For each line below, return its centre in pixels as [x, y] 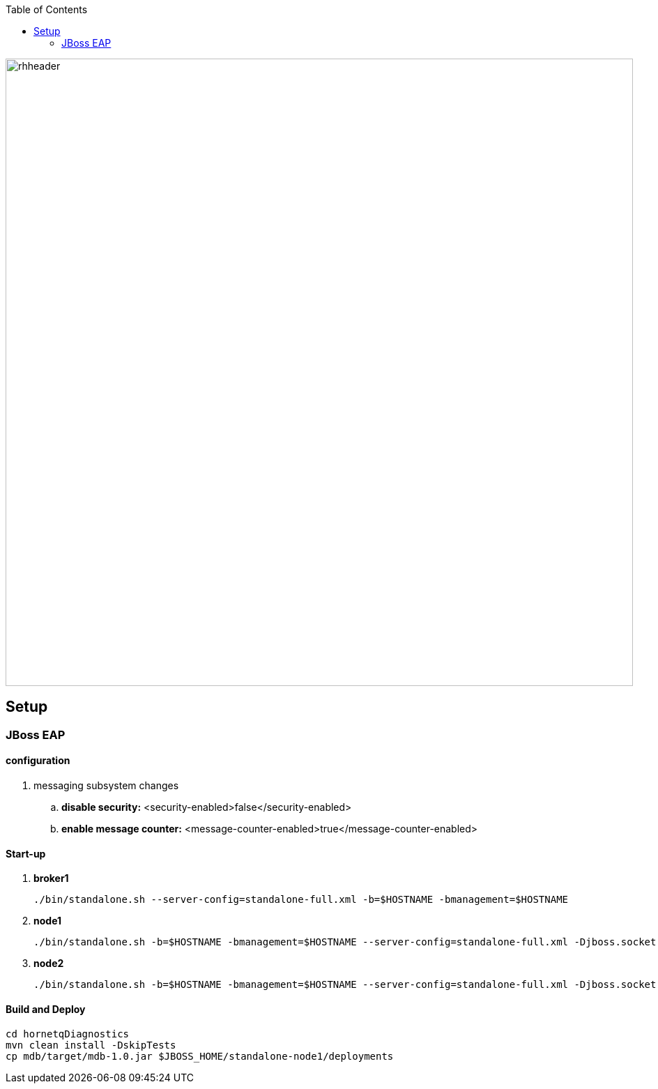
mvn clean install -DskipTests [91, 1045]
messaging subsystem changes [106, 786]
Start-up [26, 853]
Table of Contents [47, 9]
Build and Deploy [46, 1009]
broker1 [51, 878]
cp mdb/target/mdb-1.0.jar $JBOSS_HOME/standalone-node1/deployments [200, 1056]
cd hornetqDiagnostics [68, 1034]
